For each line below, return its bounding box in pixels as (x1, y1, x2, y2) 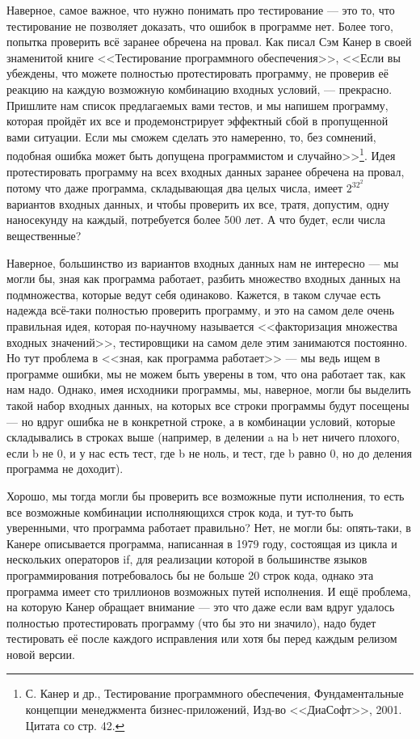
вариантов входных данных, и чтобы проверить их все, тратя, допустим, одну (6, 195, 389, 212)
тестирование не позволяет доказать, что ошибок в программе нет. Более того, (6, 17, 393, 34)
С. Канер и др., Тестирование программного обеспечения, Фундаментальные (25, 685, 404, 702)
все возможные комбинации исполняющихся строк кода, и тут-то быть (6, 503, 354, 520)
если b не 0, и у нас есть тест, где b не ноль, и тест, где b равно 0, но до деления (6, 444, 412, 461)
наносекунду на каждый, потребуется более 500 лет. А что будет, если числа (6, 211, 386, 228)
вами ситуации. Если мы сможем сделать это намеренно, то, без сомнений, (6, 128, 376, 145)
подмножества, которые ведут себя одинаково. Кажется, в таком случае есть (6, 285, 381, 302)
